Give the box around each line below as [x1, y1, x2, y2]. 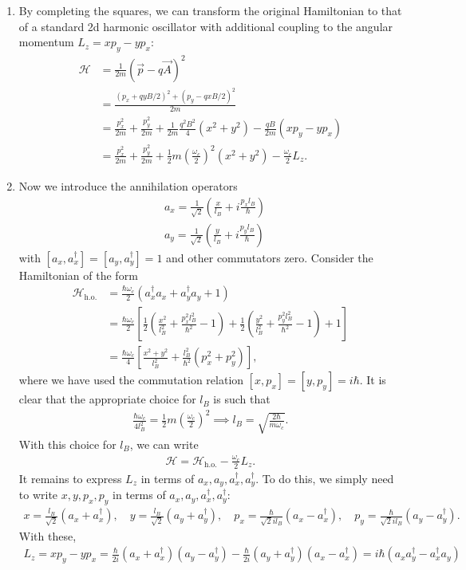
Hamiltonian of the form [18, 266, 138, 283]
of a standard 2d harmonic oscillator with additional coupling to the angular [18, 18, 393, 34]
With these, [18, 527, 77, 544]
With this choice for [18, 435, 116, 452]
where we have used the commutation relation [18, 371, 244, 388]
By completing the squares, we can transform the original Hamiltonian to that [18, 2, 402, 18]
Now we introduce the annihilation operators [18, 177, 238, 194]
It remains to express [18, 470, 122, 486]
